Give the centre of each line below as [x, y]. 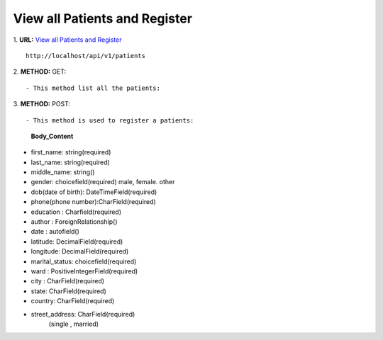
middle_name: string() [63, 172]
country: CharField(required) [73, 301]
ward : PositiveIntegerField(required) [84, 271]
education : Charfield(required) [76, 212]
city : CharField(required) [68, 281]
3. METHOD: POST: [42, 104]
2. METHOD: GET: [40, 72]
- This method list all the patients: [93, 88]
